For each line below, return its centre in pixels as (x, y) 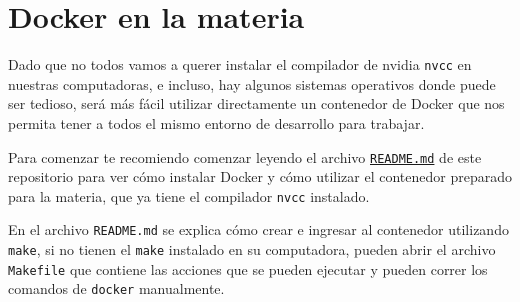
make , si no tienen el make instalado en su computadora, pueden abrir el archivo (252, 249)
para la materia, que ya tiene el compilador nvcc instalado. (189, 195)
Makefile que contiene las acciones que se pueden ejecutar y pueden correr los (248, 268)
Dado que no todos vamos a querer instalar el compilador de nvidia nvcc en (240, 64)
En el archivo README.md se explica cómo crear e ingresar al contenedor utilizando (258, 229)
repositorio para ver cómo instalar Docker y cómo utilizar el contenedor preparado (260, 176)
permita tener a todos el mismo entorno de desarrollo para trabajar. (216, 122)
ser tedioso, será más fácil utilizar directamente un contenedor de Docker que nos (256, 103)
